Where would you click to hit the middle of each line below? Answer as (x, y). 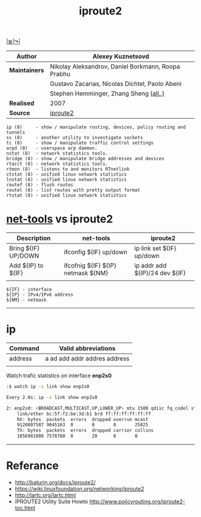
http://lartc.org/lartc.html (45, 495)
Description (34, 238)
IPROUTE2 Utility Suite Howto (51, 501)
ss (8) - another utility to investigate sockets (75, 138)
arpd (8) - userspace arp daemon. (52, 148)
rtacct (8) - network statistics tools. (57, 164)
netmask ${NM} (86, 273)
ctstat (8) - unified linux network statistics (67, 175)
